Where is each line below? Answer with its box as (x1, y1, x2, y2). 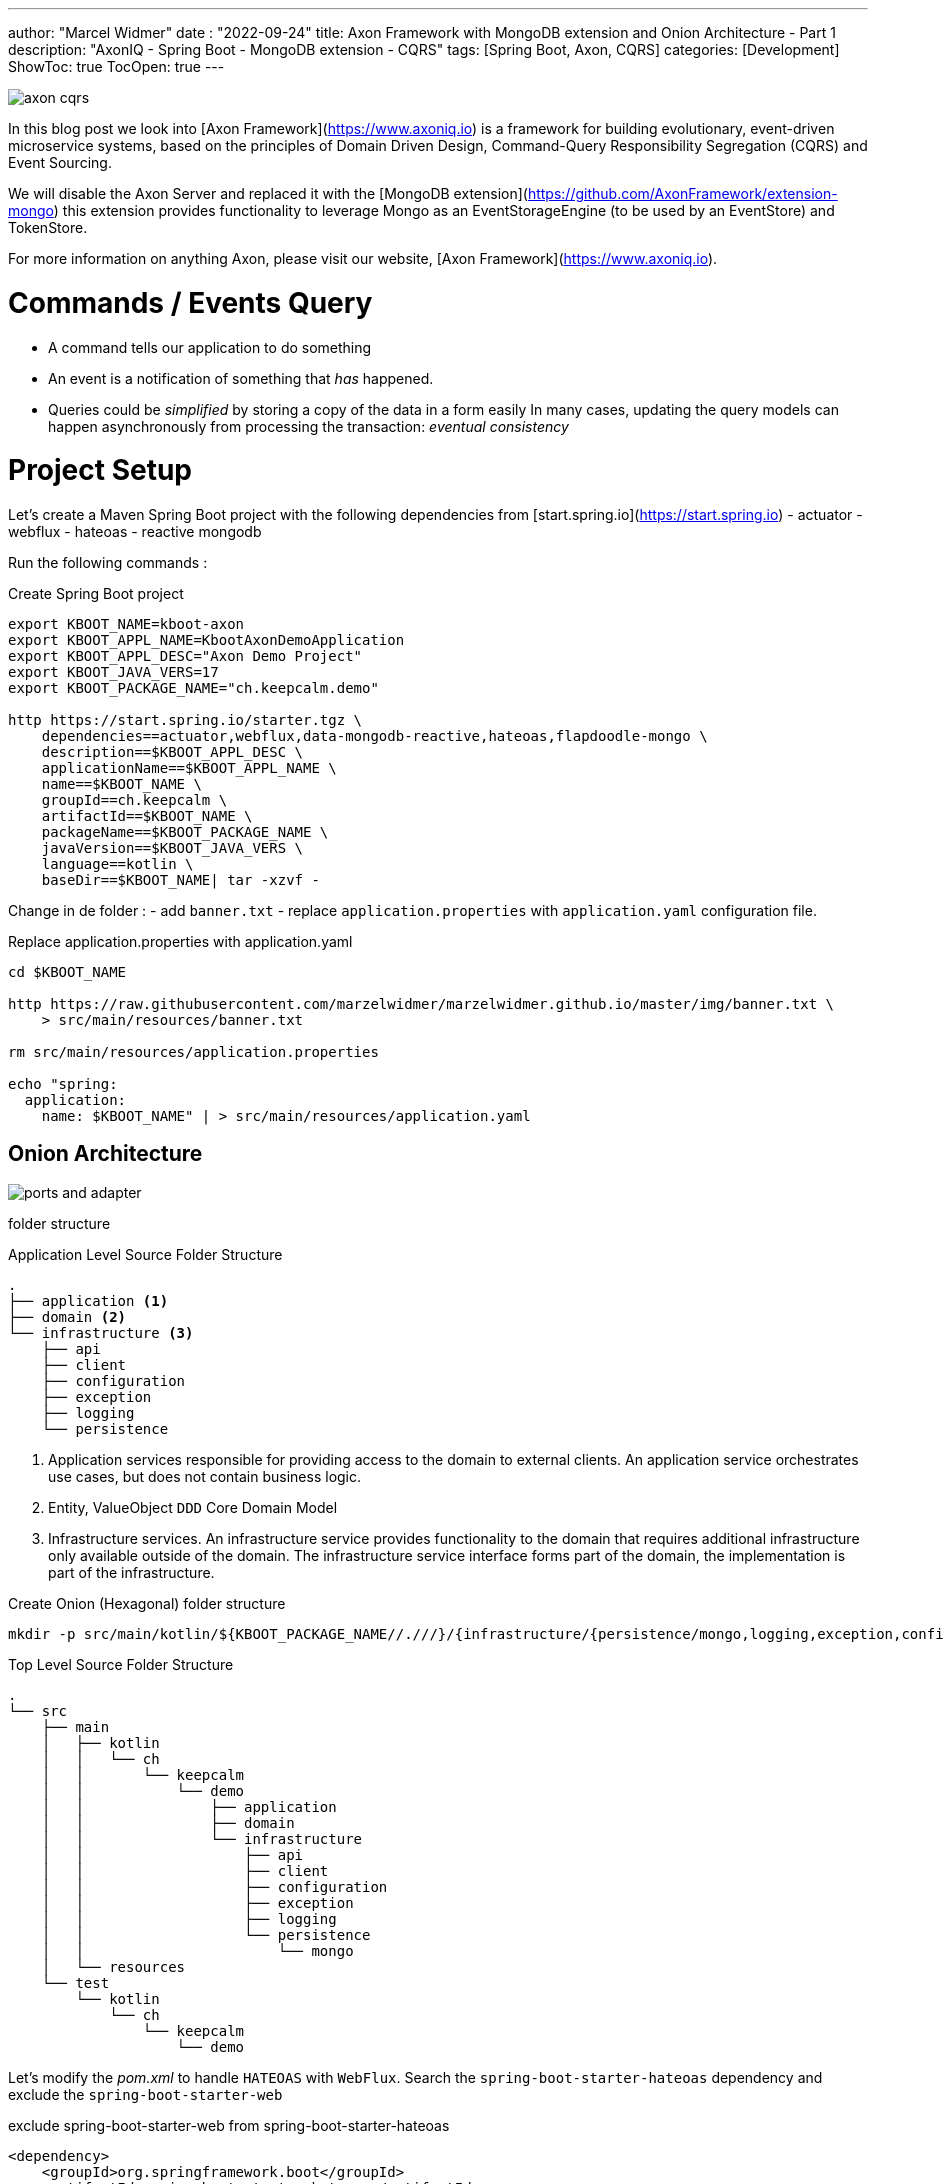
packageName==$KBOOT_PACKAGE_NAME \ (41, 824, 329, 840)
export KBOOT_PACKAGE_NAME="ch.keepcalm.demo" (8, 680, 379, 696)
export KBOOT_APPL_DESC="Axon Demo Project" (8, 648, 363, 664)
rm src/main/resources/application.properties (8, 1044, 379, 1060)
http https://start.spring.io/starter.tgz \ (8, 712, 363, 728)
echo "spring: (8, 1076, 118, 1092)
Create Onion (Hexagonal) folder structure (8, 1594, 286, 1612)
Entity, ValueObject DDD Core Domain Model (48, 1498, 338, 1516)
